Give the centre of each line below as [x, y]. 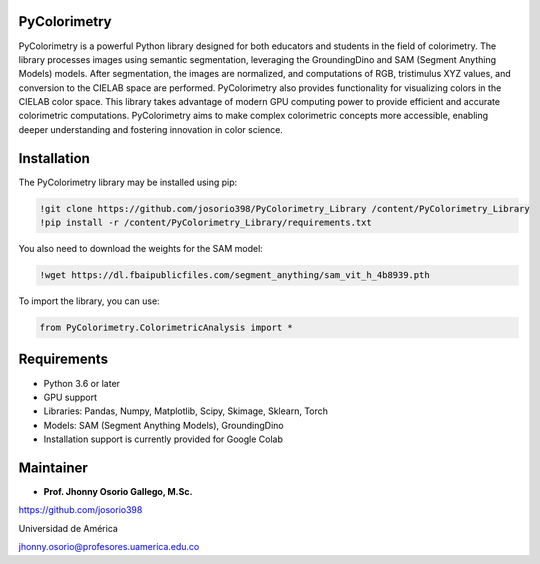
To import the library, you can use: [89, 301]
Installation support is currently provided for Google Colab [163, 439]
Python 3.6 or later [81, 383]
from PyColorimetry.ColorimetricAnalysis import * [166, 328]
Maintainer [53, 467]
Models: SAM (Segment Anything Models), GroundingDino [163, 425]
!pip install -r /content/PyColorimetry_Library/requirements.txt [205, 223]
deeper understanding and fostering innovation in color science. [151, 129]
